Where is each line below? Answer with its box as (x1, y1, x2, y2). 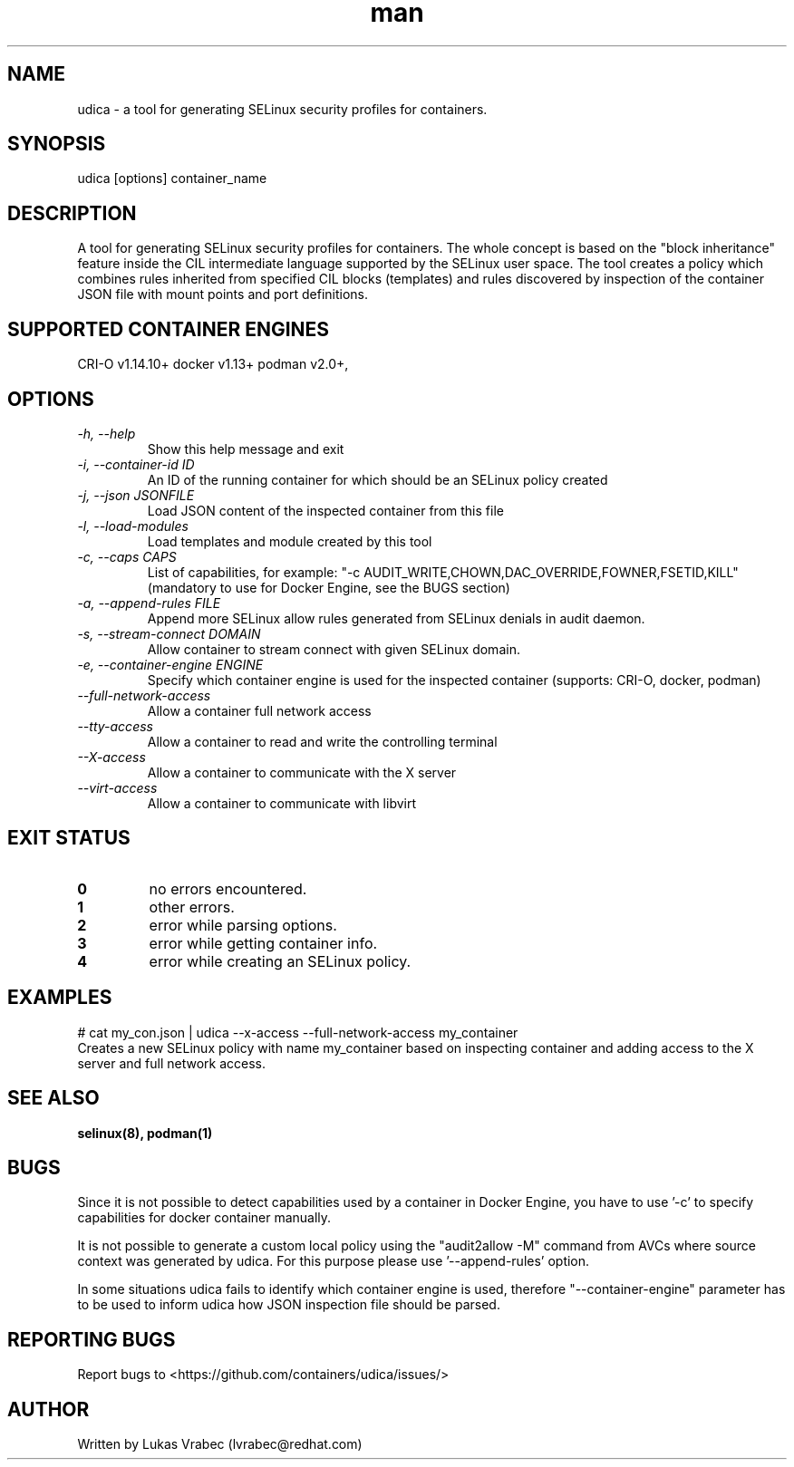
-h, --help (77, 425, 136, 441)
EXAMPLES (7, 986, 112, 1009)
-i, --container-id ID (77, 456, 195, 472)
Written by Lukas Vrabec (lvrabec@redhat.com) (77, 1436, 363, 1453)
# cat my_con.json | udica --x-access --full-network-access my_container (77, 1024, 518, 1040)
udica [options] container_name (77, 170, 267, 187)
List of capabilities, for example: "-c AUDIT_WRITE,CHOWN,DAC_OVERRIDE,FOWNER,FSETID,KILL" (147, 564, 739, 580)
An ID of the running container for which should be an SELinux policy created (147, 471, 608, 487)
